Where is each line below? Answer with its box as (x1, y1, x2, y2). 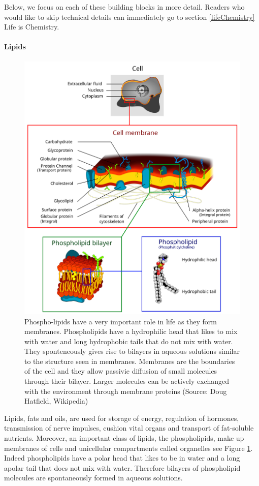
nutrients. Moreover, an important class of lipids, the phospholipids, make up (4, 433, 244, 443)
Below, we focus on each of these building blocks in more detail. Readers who (4, 2, 245, 12)
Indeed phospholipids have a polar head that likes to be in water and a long (4, 452, 240, 463)
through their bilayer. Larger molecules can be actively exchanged (24, 376, 229, 386)
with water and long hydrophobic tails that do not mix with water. (24, 336, 233, 346)
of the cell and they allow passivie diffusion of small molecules (24, 366, 217, 376)
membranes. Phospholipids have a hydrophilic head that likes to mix (24, 326, 238, 337)
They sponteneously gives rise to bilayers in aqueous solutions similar (24, 346, 240, 356)
